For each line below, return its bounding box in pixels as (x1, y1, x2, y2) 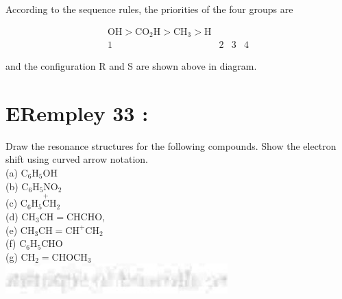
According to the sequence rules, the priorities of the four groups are (5, 2, 293, 16)
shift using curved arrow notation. (5, 152, 148, 166)
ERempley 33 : (5, 99, 149, 127)
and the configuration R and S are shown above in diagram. (5, 59, 257, 73)
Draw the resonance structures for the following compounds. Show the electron (5, 138, 337, 153)
